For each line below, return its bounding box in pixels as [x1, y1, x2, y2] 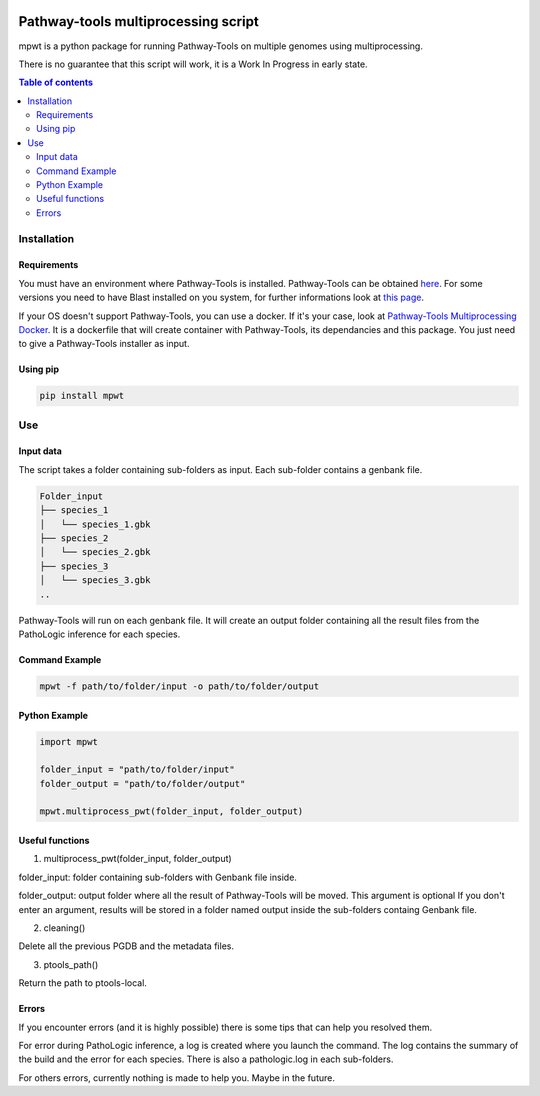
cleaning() [43, 922, 86, 934]
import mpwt [39, 736, 99, 747]
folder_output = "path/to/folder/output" [39, 778, 246, 789]
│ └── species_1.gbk [39, 518, 151, 530]
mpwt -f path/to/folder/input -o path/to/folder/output [39, 680, 320, 692]
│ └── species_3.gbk [39, 575, 151, 586]
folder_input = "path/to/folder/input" [39, 764, 235, 775]
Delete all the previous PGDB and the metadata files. [18, 940, 235, 952]
